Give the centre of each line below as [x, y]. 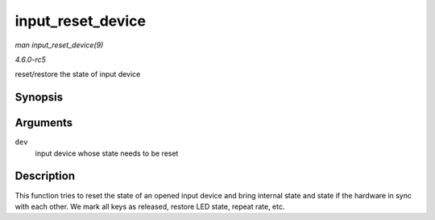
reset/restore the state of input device [78, 74]
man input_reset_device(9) [59, 45]
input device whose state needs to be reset [107, 153]
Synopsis [39, 98]
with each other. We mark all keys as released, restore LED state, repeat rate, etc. [150, 206]
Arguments [44, 123]
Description [45, 176]
